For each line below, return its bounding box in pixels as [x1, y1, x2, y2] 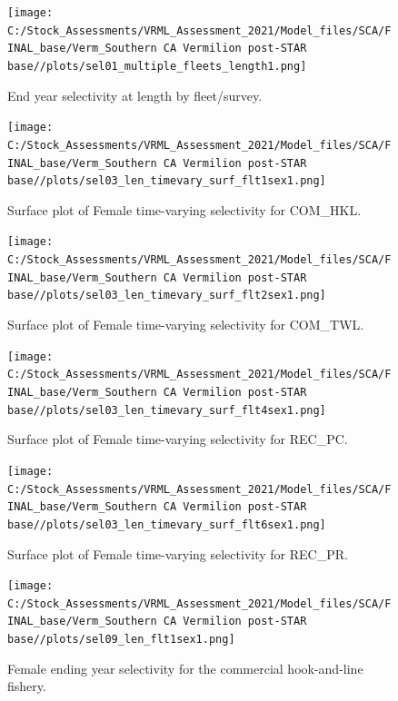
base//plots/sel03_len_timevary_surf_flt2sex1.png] [7, 289, 326, 302]
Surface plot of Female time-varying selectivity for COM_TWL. [7, 315, 364, 334]
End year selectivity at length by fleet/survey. [7, 85, 263, 104]
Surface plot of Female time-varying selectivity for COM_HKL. [7, 200, 362, 219]
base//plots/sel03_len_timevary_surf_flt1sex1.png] [7, 174, 326, 188]
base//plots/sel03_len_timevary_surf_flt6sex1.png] [7, 518, 326, 531]
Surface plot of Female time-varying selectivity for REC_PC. [7, 429, 348, 449]
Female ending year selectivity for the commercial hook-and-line [7, 658, 363, 677]
